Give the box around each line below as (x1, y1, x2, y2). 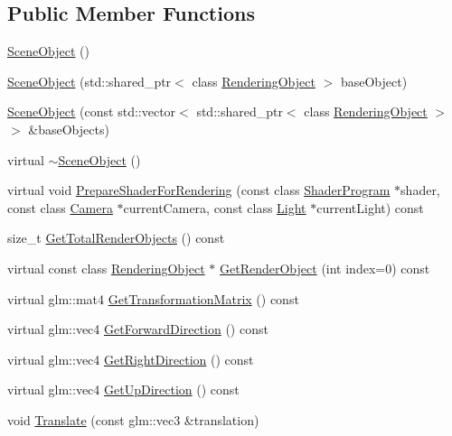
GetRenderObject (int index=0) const (220, 258, 430, 277)
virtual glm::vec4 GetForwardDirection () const (7, 320, 268, 339)
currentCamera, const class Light (123, 198, 306, 217)
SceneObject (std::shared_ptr (7, 71, 172, 90)
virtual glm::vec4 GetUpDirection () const (7, 380, 240, 399)
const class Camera (7, 198, 113, 217)
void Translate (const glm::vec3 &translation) (7, 410, 259, 429)
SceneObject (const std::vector (7, 102, 176, 121)
